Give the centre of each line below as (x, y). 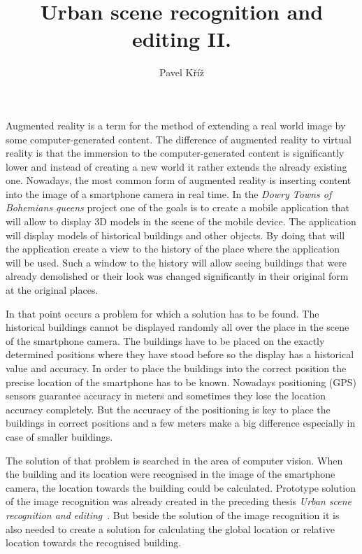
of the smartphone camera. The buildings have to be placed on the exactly (165, 340)
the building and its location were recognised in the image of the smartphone (171, 474)
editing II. (182, 39)
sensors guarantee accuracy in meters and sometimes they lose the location (166, 396)
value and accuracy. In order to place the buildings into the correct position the (176, 368)
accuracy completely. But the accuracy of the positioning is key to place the (168, 409)
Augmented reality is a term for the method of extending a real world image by (176, 125)
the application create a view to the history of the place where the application (173, 249)
